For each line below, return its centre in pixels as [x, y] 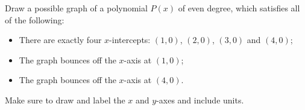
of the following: [35, 19]
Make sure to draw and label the [65, 100]
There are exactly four [60, 40]
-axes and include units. [200, 100]
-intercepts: [130, 40]
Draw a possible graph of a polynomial [76, 8]
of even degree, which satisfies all [239, 8]
